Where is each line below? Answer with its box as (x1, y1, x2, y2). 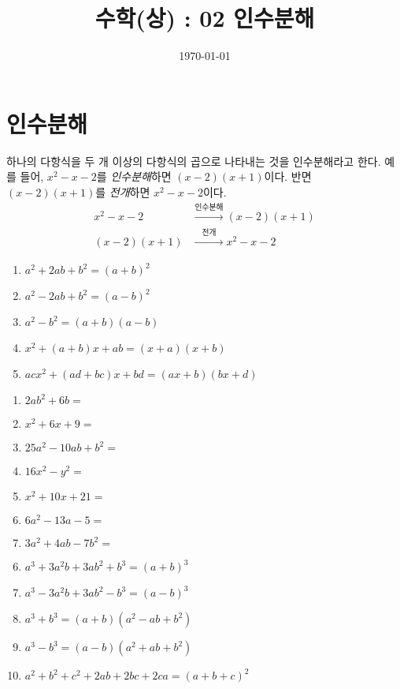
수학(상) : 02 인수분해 (94, 2, 315, 34)
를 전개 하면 (95, 183, 150, 200)
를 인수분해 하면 (96, 168, 172, 185)
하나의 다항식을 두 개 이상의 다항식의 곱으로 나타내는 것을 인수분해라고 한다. (6, 152, 381, 169)
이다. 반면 (264, 168, 312, 185)
